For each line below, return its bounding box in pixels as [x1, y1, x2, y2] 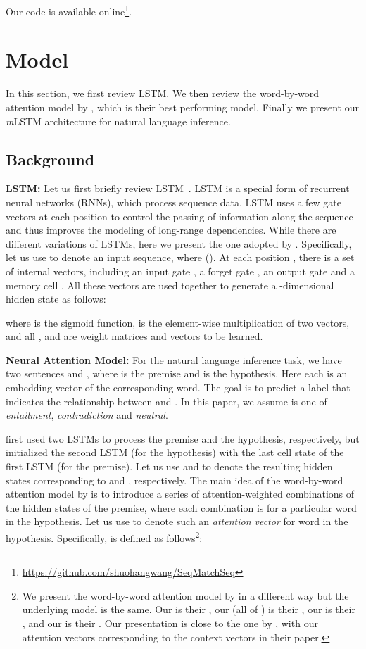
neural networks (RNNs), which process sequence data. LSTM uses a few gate [6, 194, 341, 209]
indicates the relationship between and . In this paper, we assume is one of [6, 393, 327, 408]
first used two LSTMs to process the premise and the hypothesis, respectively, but [6, 431, 360, 446]
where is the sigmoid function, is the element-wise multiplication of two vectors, [6, 315, 350, 329]
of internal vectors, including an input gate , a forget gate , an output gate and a [6, 263, 355, 278]
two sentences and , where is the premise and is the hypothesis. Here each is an [6, 366, 348, 381]
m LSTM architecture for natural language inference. [6, 113, 231, 128]
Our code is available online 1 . [6, 2, 132, 18]
